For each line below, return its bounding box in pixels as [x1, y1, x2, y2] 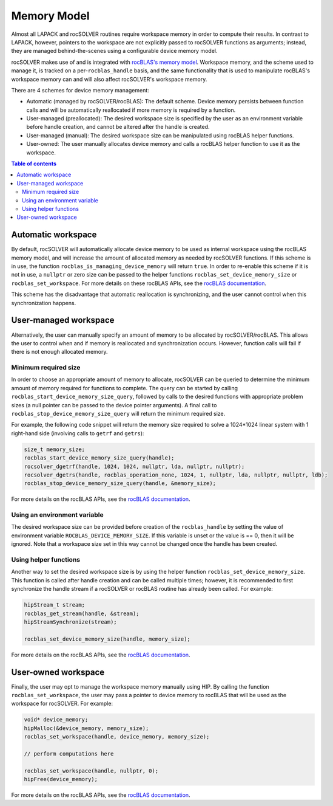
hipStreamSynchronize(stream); [24, 618, 118, 625]
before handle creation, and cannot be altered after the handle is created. [26, 123, 210, 131]
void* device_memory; [24, 716, 89, 723]
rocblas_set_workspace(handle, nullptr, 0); [24, 767, 159, 774]
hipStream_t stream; [24, 602, 85, 608]
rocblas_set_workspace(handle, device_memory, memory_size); [24, 733, 210, 740]
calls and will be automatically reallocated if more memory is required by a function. [26, 106, 236, 114]
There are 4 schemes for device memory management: [11, 86, 150, 94]
